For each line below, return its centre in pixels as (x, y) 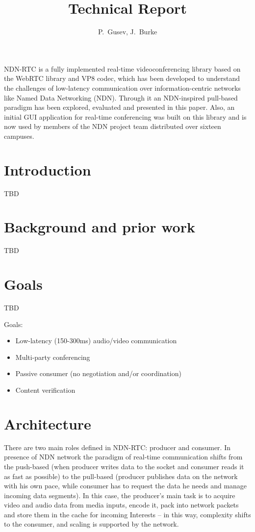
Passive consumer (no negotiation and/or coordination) (98, 373)
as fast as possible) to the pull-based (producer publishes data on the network (121, 476)
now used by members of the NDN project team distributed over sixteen (113, 126)
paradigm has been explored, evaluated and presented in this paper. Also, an (119, 107)
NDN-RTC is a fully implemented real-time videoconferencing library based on (122, 68)
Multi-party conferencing (53, 357)
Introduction (48, 169)
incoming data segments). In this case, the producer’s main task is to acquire (120, 495)
